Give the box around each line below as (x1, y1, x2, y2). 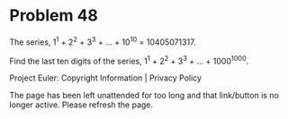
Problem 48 (9, 5, 99, 26)
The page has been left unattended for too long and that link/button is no (9, 90, 279, 101)
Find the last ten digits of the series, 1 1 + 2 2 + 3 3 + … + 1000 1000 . (9, 54, 249, 66)
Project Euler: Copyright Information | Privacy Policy (9, 72, 202, 83)
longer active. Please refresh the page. (9, 99, 154, 110)
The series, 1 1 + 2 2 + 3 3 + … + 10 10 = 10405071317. (9, 35, 196, 47)
